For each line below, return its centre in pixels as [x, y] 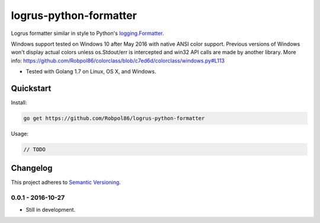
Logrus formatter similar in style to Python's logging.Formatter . [87, 33]
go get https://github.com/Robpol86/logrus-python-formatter [114, 118]
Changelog [32, 168]
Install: [19, 103]
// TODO [34, 149]
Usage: [20, 133]
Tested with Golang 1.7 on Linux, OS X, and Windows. [91, 72]
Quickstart [31, 88]
